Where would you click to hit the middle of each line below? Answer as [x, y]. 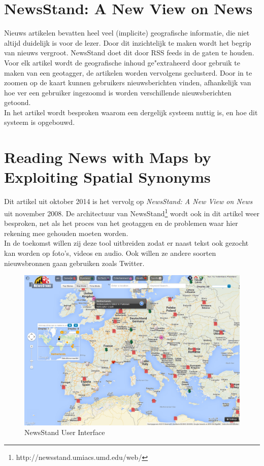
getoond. [18, 102]
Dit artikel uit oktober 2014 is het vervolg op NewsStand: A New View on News [128, 201]
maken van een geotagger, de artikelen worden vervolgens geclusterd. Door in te [128, 72]
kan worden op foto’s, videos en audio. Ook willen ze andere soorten [110, 253]
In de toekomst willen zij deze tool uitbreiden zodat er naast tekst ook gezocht [126, 243]
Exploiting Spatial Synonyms [107, 177]
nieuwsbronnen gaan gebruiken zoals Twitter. [74, 263]
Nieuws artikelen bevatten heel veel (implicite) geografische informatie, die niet [127, 33]
